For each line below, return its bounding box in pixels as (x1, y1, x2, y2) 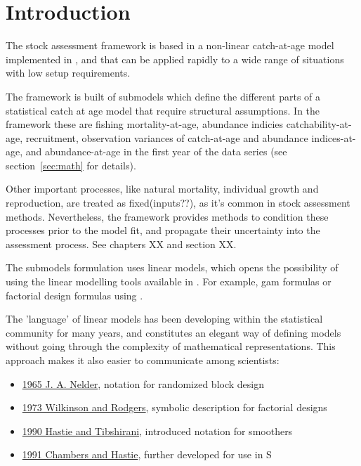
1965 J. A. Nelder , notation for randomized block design (22, 376, 264, 391)
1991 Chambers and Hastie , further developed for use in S (22, 447, 272, 462)
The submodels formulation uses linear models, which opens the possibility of (6, 260, 339, 275)
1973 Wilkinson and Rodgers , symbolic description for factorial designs (22, 400, 327, 415)
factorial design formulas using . (6, 287, 143, 302)
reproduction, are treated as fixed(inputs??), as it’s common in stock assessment (6, 195, 350, 210)
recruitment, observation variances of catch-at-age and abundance (25, 130, 308, 145)
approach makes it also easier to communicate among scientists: (6, 353, 280, 367)
